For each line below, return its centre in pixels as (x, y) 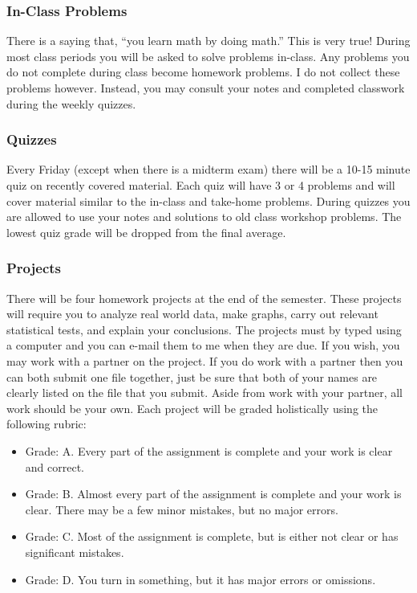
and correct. (55, 466)
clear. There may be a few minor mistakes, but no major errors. (182, 509)
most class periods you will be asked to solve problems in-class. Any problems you (208, 56)
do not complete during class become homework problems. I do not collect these (203, 72)
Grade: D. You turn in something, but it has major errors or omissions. (200, 579)
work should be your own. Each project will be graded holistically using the (192, 408)
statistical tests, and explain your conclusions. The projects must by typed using (204, 329)
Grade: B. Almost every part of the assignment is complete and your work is (213, 494)
